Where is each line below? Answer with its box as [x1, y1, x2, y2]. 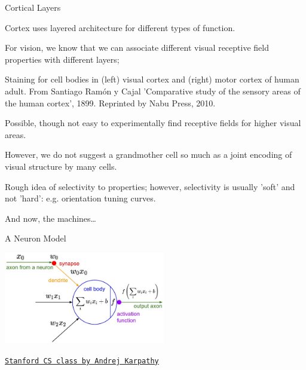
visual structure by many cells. [5, 160, 117, 172]
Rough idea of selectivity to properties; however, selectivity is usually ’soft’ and [5, 180, 295, 192]
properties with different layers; [5, 53, 120, 65]
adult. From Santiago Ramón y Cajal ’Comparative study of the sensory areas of [5, 84, 301, 97]
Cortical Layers [5, 1, 61, 13]
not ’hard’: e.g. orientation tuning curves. [5, 192, 156, 204]
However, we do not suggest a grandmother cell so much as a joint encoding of [5, 148, 292, 161]
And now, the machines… [5, 212, 96, 224]
